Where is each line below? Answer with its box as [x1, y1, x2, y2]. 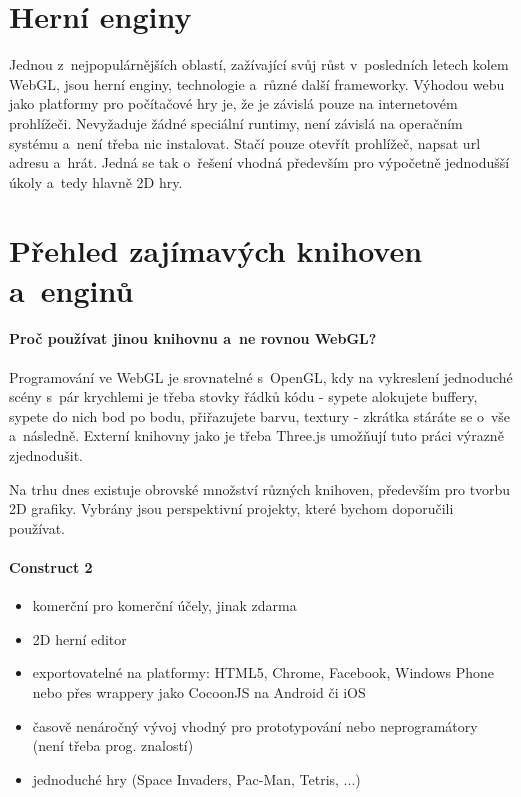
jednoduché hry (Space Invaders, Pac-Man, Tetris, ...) [32, 768, 361, 789]
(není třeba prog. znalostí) [32, 735, 194, 756]
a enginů [9, 269, 134, 310]
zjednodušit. [9, 445, 83, 466]
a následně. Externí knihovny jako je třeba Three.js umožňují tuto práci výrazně [9, 425, 504, 446]
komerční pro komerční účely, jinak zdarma [32, 595, 297, 616]
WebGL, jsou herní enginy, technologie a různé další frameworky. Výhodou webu [9, 73, 505, 94]
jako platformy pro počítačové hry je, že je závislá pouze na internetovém [9, 93, 458, 114]
